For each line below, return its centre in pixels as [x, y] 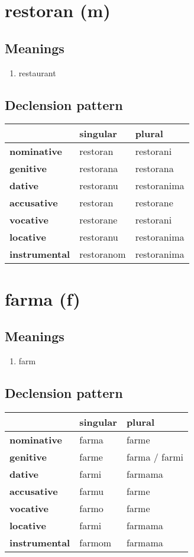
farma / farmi [155, 456]
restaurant [37, 72]
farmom [96, 542]
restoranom [103, 254]
